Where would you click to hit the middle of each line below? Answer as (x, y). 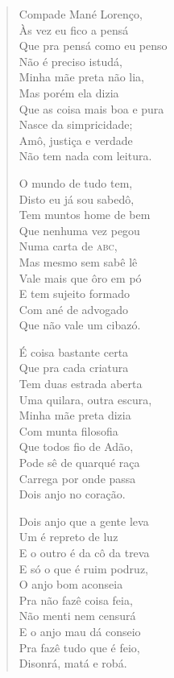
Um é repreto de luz (68, 537)
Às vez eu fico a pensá (74, 29)
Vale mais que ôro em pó (80, 277)
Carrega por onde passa (77, 478)
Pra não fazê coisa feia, (76, 599)
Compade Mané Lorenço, (81, 14)
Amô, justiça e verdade (76, 140)
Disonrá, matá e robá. (73, 663)
